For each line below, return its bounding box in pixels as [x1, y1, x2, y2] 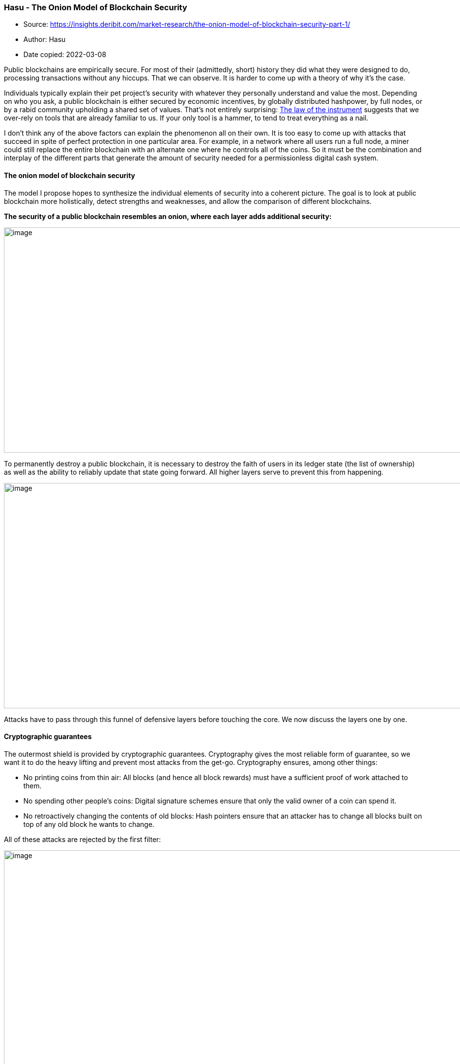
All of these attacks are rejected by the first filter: [4, 835, 161, 843]
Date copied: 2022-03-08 [23, 50, 106, 59]
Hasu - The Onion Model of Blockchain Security [4, 2, 188, 12]
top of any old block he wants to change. [23, 820, 154, 828]
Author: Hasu [23, 35, 66, 44]
